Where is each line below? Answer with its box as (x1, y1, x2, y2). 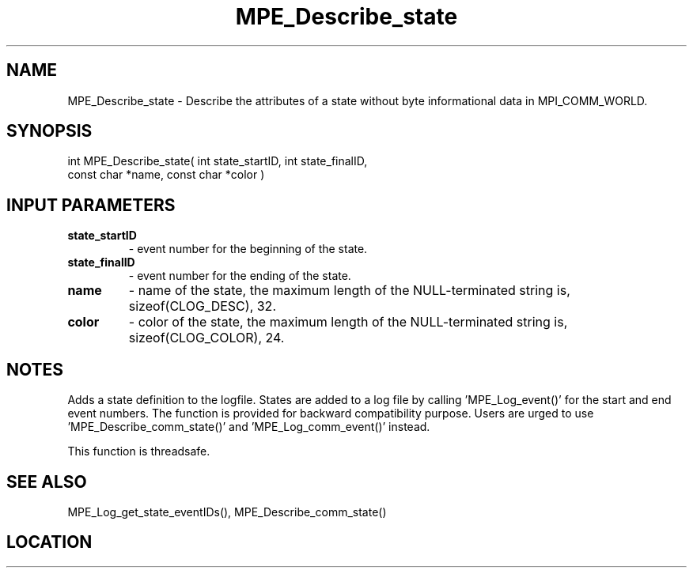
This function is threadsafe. (67, 444, 210, 459)
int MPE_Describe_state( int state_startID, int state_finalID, (67, 154, 368, 168)
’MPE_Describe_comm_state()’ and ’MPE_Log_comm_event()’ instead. (67, 420, 430, 434)
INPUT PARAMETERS (6, 194, 176, 215)
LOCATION (6, 532, 93, 553)
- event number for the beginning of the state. (128, 242, 368, 256)
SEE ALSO (6, 471, 87, 492)
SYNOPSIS (6, 121, 93, 142)
